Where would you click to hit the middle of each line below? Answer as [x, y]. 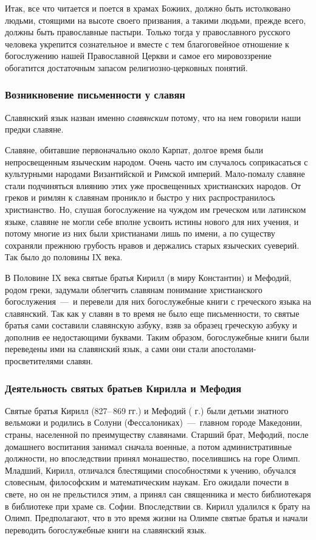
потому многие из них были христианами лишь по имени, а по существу [140, 233]
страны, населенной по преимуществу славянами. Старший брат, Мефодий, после [157, 434]
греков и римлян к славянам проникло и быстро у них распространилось [140, 197]
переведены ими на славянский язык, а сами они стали [107, 349]
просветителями [34, 361]
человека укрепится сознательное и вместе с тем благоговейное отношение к [147, 43]
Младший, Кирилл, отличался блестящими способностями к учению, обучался [151, 470]
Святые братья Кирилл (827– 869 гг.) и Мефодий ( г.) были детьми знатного [147, 410]
